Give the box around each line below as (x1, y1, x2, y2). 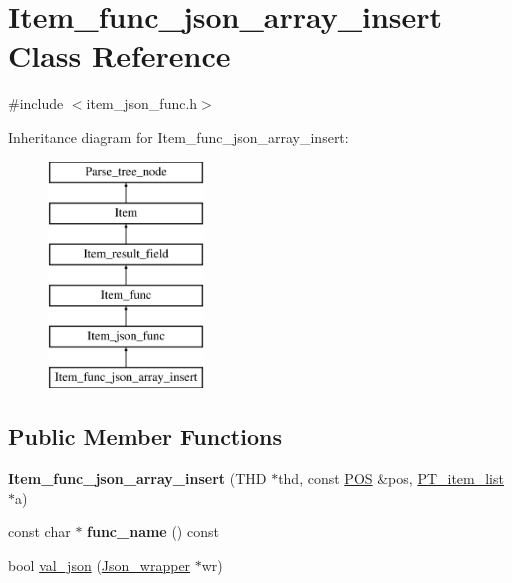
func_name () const (87, 521, 219, 542)
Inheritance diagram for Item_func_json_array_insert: (8, 126, 349, 147)
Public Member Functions (8, 421, 282, 452)
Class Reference (8, 35, 231, 76)
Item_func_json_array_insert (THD (8, 468, 267, 489)
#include (8, 93, 64, 114)
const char (8, 521, 71, 542)
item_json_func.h (86, 93, 198, 114)
